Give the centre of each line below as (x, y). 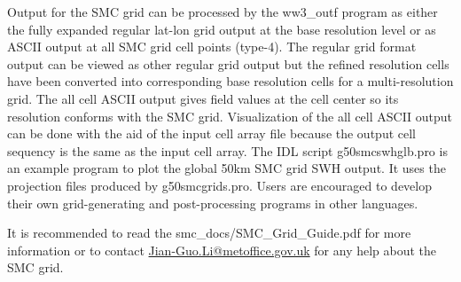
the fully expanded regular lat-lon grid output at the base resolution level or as (222, 29)
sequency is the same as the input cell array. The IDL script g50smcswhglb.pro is (227, 150)
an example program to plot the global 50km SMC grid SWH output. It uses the (227, 168)
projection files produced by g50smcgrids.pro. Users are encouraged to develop (219, 185)
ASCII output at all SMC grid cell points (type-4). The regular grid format (212, 47)
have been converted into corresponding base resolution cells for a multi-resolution (230, 81)
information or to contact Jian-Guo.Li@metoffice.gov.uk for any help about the (222, 250)
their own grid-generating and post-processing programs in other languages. (213, 203)
